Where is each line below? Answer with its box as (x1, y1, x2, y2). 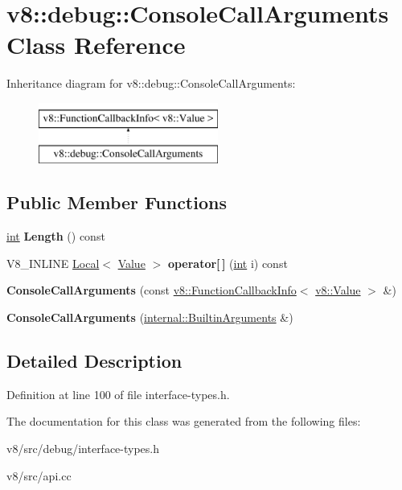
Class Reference (6, 28, 186, 61)
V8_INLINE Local (6, 254, 100, 271)
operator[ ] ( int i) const (167, 254, 288, 271)
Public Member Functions (6, 190, 227, 215)
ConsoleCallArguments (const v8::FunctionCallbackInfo (6, 282, 297, 299)
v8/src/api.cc (6, 467, 72, 484)
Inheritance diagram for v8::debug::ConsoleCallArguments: (6, 75, 296, 92)
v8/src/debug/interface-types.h (6, 440, 160, 457)
